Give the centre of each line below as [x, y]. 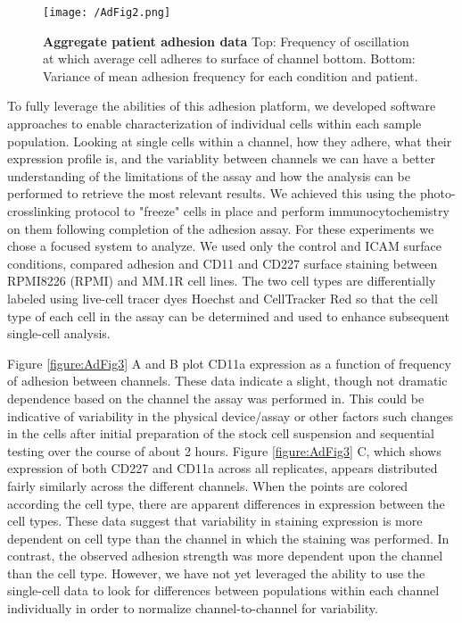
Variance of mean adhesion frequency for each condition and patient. [231, 75]
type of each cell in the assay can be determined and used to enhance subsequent [228, 316]
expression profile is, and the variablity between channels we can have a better [221, 158]
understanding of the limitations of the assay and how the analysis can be [209, 175]
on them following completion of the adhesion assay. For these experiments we [221, 228]
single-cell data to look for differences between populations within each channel [223, 590]
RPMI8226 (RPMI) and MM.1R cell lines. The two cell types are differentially [222, 281]
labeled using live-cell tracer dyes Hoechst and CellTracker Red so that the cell [223, 298]
